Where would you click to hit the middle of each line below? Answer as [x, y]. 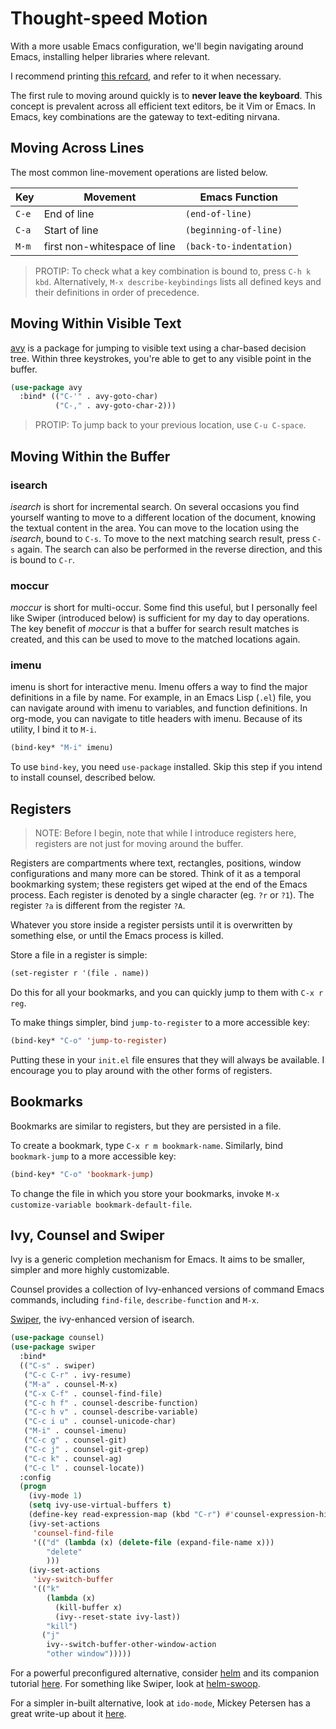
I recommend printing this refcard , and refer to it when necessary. [146, 76]
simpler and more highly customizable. [90, 1270]
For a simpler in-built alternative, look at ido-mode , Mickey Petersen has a [160, 1703]
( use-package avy [46, 387]
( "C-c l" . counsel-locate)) [84, 1468]
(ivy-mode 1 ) [55, 1496]
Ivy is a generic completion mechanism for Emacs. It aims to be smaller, [158, 1259]
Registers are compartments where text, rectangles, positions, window [156, 863]
